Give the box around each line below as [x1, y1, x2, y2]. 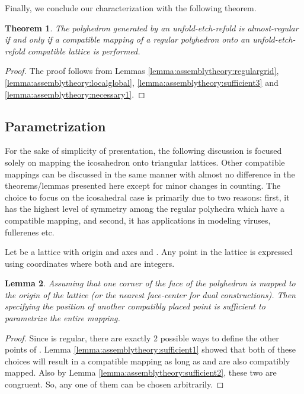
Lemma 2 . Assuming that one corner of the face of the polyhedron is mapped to [5, 277, 296, 289]
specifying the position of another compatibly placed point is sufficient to [5, 300, 265, 312]
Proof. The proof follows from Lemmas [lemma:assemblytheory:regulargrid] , [5, 64, 279, 77]
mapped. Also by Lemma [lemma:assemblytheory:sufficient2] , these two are [5, 366, 277, 379]
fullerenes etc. [5, 225, 55, 238]
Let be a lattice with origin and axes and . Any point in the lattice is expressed [5, 246, 293, 258]
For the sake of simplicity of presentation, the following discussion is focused [5, 144, 282, 157]
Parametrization [5, 117, 106, 135]
